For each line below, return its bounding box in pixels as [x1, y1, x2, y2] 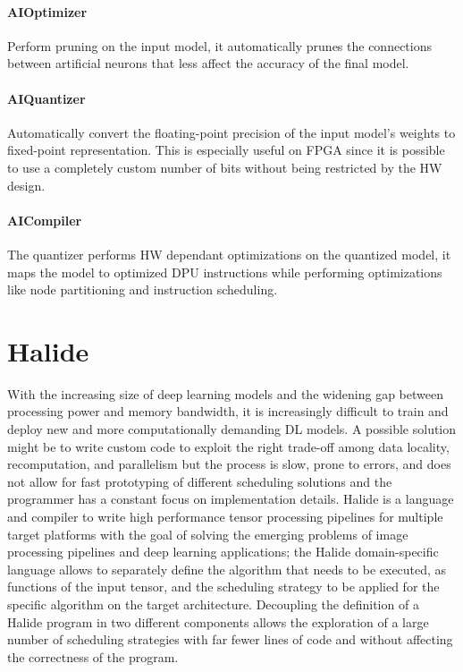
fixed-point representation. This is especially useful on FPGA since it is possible [7, 140, 445, 159]
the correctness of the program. [7, 647, 179, 666]
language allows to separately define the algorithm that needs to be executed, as [7, 559, 447, 578]
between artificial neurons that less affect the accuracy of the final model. [7, 54, 409, 72]
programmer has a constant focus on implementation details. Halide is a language [7, 489, 454, 508]
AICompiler [7, 210, 82, 229]
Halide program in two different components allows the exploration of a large [7, 612, 429, 631]
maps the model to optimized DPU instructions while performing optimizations [7, 262, 442, 281]
